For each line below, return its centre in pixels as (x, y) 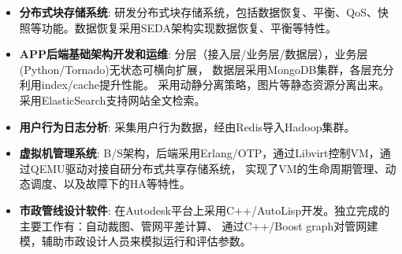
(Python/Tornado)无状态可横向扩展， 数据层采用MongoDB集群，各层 (195, 69)
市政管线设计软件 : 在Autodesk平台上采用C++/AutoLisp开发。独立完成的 (205, 210)
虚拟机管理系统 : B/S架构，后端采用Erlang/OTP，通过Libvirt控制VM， (199, 153)
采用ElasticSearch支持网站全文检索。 (112, 99)
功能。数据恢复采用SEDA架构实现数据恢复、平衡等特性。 (189, 27)
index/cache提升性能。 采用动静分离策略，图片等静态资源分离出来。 (216, 85)
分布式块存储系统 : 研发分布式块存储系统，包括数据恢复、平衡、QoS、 (199, 12)
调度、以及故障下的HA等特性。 (110, 184)
